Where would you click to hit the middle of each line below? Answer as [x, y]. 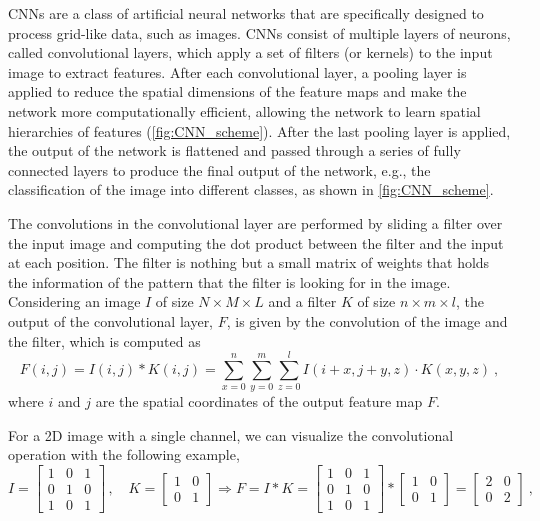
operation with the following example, [124, 454]
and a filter [302, 301]
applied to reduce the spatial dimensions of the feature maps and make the [237, 91]
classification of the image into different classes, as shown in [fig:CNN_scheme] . [251, 189]
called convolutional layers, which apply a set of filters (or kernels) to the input [250, 52]
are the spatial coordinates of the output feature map [259, 401]
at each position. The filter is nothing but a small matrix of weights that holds [249, 262]
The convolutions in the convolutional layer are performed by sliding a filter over [255, 222]
